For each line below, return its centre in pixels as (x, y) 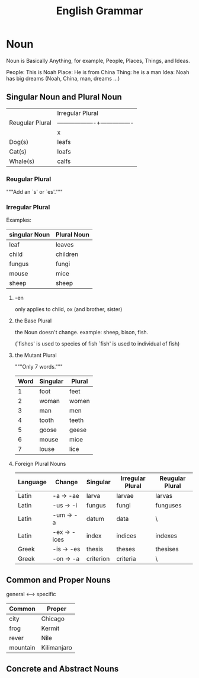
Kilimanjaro (57, 648)
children (67, 254)
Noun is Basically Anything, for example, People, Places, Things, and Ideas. (98, 60)
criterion (98, 559)
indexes (166, 536)
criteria (126, 559)
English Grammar (99, 11)
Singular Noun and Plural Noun (64, 97)
